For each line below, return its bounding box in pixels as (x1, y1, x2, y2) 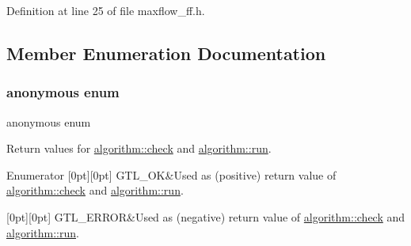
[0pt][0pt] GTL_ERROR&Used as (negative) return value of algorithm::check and (6, 208, 405, 225)
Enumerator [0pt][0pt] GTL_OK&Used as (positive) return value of (6, 166, 337, 183)
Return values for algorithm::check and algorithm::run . (6, 140, 272, 157)
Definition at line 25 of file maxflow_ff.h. (6, 2, 205, 18)
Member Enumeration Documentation (6, 40, 326, 65)
